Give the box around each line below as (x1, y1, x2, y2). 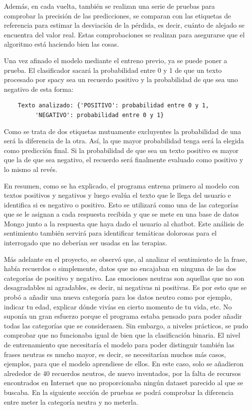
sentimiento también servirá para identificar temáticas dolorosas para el (4, 228, 217, 238)
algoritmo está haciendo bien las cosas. (4, 39, 119, 49)
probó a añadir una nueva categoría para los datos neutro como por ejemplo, (4, 292, 232, 302)
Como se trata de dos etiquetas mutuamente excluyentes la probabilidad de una (4, 126, 241, 136)
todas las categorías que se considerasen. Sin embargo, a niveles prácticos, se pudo (4, 320, 248, 330)
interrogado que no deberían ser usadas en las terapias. (4, 238, 168, 248)
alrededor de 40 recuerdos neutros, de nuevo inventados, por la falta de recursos (4, 368, 241, 378)
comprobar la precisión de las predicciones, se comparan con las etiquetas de (4, 10, 231, 20)
